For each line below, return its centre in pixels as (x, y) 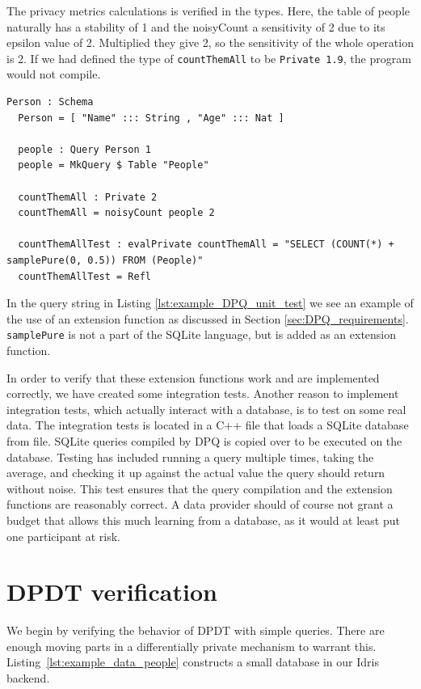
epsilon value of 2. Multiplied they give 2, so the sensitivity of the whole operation (210, 42)
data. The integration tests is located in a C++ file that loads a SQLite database (208, 425)
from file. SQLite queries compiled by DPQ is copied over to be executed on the (204, 440)
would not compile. (54, 74)
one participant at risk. (63, 536)
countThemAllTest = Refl (84, 276)
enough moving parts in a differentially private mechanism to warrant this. (192, 646)
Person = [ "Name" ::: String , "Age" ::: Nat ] (151, 118)
